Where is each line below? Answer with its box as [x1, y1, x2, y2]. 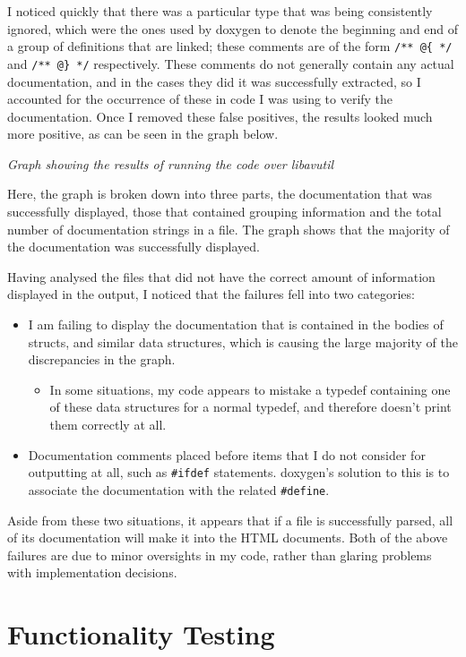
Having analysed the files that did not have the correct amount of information [7, 267, 436, 286]
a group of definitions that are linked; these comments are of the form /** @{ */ [7, 37, 453, 55]
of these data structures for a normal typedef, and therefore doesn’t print [49, 397, 452, 416]
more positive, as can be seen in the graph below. [7, 124, 279, 143]
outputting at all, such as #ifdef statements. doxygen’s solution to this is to [28, 463, 450, 482]
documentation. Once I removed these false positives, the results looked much [7, 107, 433, 125]
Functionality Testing [7, 616, 275, 653]
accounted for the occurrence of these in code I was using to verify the [7, 90, 393, 108]
